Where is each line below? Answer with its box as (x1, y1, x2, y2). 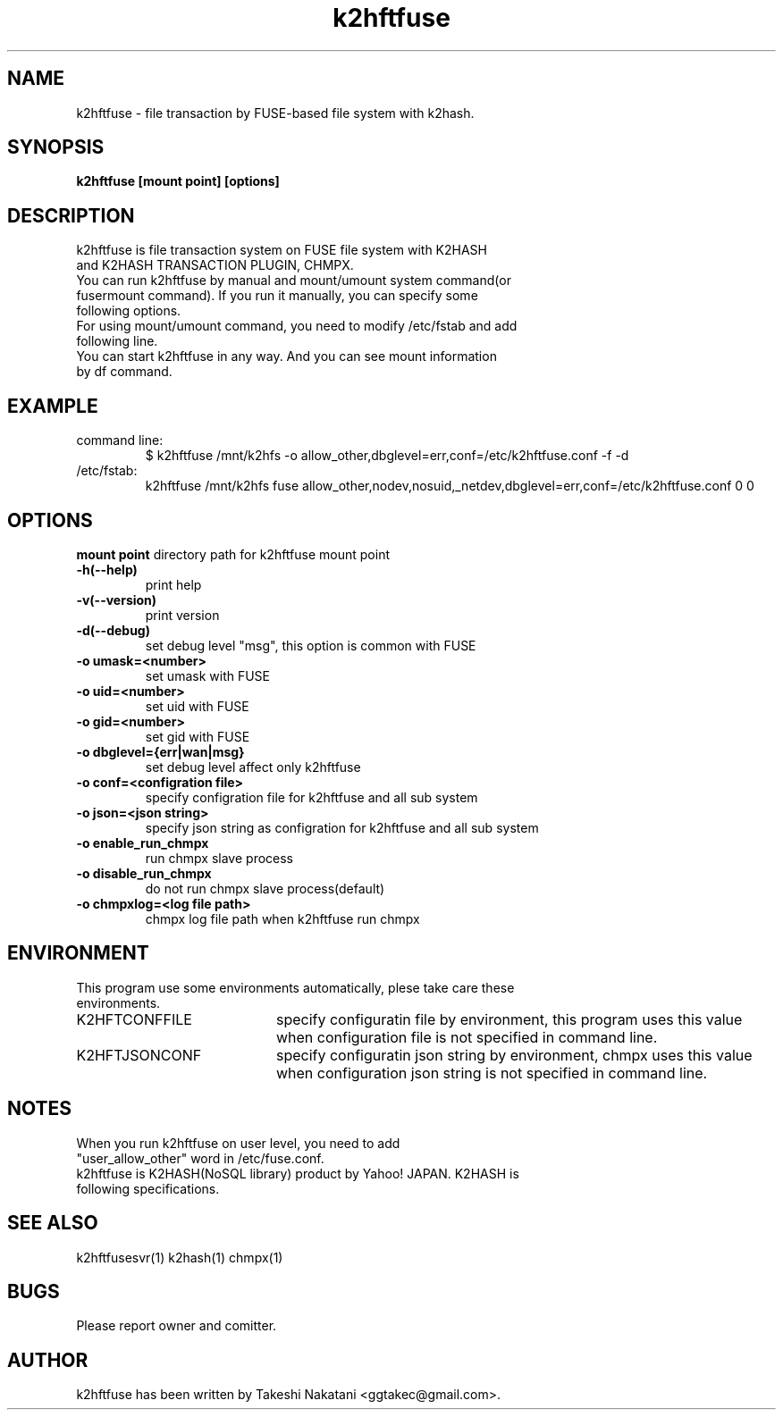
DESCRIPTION (7, 204, 135, 227)
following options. (76, 303, 181, 319)
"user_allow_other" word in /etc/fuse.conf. (76, 1150, 324, 1166)
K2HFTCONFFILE (76, 1010, 192, 1028)
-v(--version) (76, 591, 157, 608)
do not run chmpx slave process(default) (145, 880, 385, 896)
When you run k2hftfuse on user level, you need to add (76, 1135, 400, 1151)
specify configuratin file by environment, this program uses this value (275, 1010, 743, 1028)
